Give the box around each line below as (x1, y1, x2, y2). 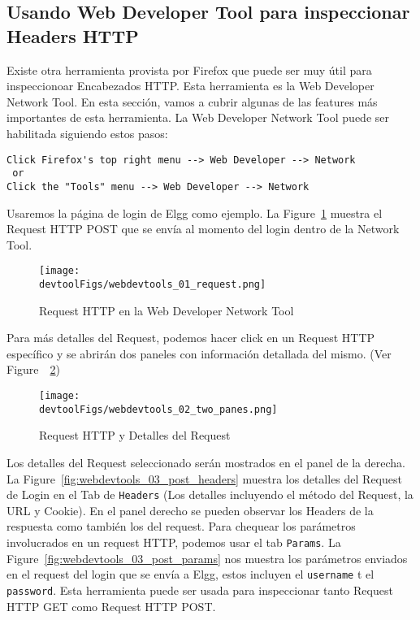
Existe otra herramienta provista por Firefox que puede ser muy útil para (6, 61, 372, 78)
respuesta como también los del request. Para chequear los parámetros (6, 518, 356, 535)
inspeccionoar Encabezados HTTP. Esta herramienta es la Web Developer (6, 77, 375, 94)
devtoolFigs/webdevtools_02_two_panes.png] (39, 403, 278, 415)
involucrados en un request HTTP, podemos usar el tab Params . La (6, 533, 341, 550)
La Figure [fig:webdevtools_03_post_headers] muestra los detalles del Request (6, 470, 402, 487)
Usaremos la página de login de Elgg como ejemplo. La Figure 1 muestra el (6, 204, 383, 221)
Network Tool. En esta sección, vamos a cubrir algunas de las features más (6, 93, 378, 110)
